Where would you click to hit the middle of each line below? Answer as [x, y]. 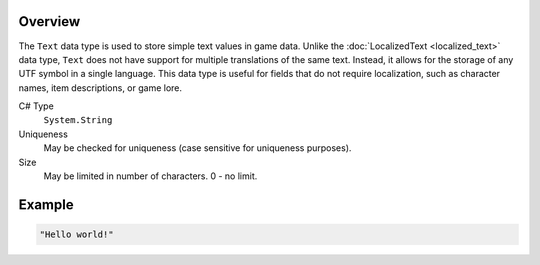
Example [46, 204]
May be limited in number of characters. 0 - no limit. [150, 176]
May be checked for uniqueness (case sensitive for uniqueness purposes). [197, 148]
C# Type [36, 106]
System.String [78, 120]
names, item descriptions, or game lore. [100, 87]
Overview [49, 21]
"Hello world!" [76, 234]
